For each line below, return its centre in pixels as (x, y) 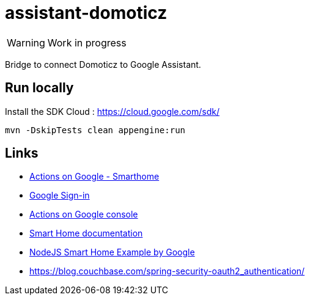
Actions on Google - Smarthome (94, 177)
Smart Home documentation (86, 233)
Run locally (39, 88)
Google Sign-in (60, 196)
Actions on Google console (84, 214)
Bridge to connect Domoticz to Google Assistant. (103, 64)
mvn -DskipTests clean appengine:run (95, 130)
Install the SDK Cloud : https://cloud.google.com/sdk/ (112, 111)
